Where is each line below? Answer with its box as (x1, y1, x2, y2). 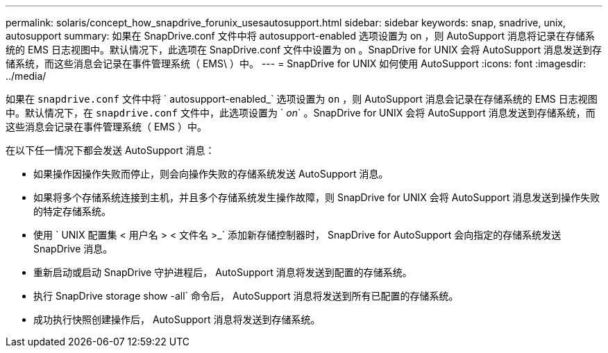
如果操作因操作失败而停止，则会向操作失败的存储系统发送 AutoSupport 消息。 (33, 168, 389, 180)
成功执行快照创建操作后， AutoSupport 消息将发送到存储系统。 (33, 313, 321, 325)
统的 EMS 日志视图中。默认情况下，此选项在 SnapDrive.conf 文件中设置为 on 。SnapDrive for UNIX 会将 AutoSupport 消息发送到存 (6, 44, 602, 55)
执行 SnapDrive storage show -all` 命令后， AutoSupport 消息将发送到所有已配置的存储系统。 (33, 290, 459, 302)
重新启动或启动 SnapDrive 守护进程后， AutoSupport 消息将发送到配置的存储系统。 (33, 266, 412, 278)
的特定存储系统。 (33, 205, 111, 217)
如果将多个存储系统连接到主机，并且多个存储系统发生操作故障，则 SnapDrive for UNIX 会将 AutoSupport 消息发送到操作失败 (33, 191, 600, 203)
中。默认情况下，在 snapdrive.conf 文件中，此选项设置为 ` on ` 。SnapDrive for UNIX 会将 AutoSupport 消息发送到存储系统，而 (6, 107, 596, 119)
